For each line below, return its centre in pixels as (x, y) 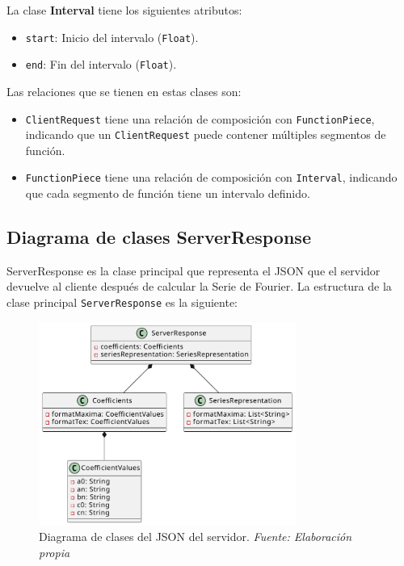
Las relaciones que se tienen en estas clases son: (124, 91)
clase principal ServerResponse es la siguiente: (122, 302)
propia (55, 553)
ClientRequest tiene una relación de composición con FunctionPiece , (200, 118)
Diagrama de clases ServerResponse (159, 237)
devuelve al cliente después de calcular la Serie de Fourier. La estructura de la (199, 286)
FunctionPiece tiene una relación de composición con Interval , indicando (211, 177)
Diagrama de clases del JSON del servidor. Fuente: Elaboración (196, 537)
